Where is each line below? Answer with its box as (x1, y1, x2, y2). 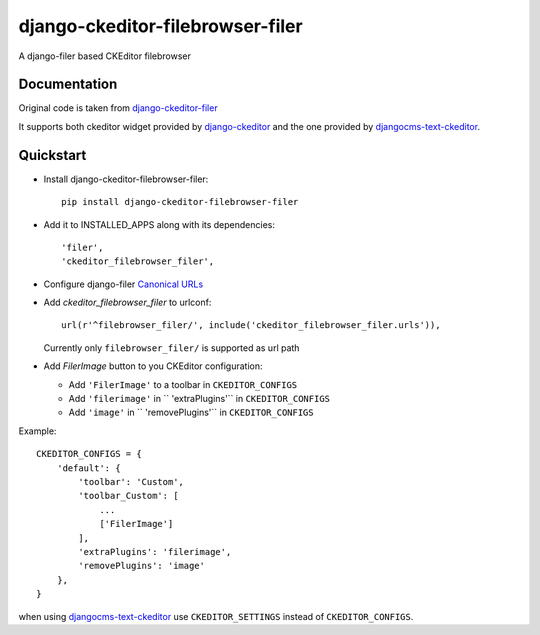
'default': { (56, 462, 121, 474)
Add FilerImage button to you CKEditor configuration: (43, 360, 263, 372)
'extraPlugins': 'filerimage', (78, 546, 232, 557)
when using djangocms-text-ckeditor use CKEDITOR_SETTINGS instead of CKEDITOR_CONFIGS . (18, 610, 414, 622)
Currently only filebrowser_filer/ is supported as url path (43, 341, 300, 354)
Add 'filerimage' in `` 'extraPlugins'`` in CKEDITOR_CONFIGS (68, 393, 330, 405)
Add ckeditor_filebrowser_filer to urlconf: (43, 296, 212, 309)
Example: (18, 425, 57, 437)
